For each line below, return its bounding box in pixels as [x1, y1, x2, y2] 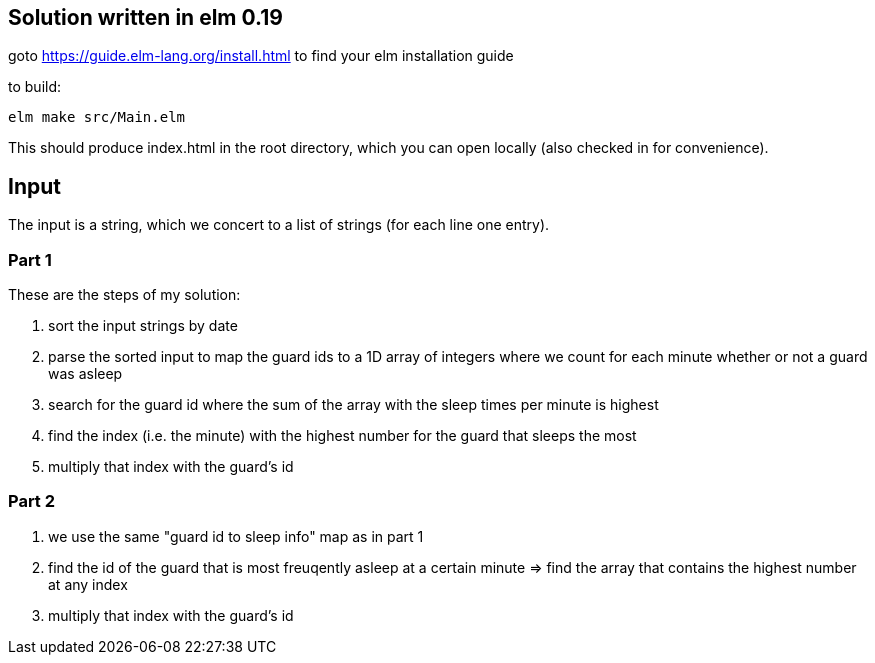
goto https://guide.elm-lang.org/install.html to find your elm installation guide [8, 47, 514, 65]
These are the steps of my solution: [8, 286, 241, 304]
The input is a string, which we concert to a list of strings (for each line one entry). [8, 216, 550, 234]
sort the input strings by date [48, 317, 238, 335]
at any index [48, 575, 128, 593]
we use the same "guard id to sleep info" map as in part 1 [48, 527, 424, 545]
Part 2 [8, 491, 56, 512]
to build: [8, 78, 62, 96]
